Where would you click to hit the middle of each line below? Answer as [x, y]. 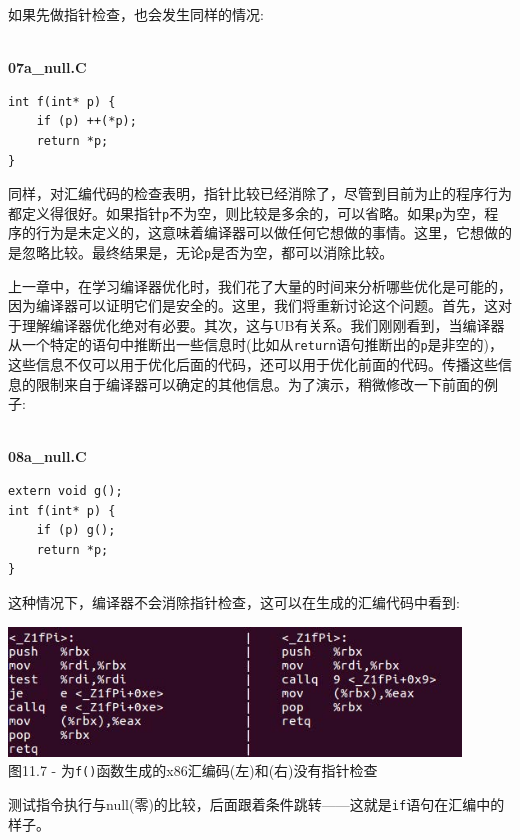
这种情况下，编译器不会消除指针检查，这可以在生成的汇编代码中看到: [234, 602]
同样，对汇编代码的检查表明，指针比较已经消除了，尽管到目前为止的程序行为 [260, 193]
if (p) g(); [76, 530]
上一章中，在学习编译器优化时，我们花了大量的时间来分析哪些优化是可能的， [260, 285]
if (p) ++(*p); [86, 121]
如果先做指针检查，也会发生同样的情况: [136, 14]
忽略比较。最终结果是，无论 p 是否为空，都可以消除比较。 [207, 252]
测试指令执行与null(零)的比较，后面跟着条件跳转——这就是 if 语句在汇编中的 [256, 804]
